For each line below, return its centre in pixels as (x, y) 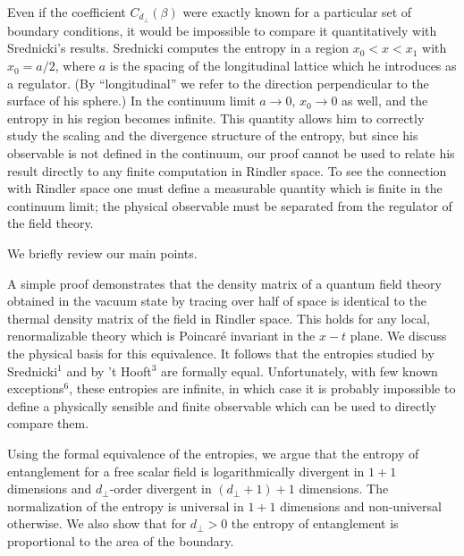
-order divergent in (160, 489)
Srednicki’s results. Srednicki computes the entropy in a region (178, 48)
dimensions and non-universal (361, 505)
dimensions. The (344, 489)
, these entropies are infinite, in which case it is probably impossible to (262, 388)
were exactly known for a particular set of (297, 12)
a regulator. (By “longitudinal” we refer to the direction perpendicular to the (218, 83)
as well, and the (385, 101)
